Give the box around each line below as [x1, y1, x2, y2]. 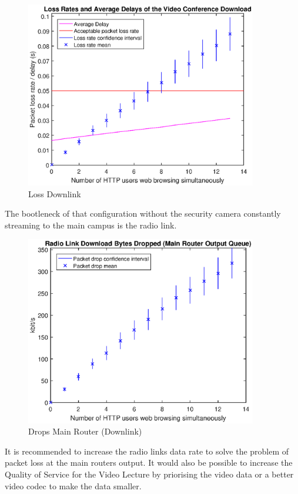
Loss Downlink [28, 187, 81, 200]
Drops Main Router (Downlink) [28, 425, 142, 437]
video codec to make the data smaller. [5, 479, 142, 492]
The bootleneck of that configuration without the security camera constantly [5, 207, 281, 220]
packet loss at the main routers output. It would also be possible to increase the [5, 456, 293, 469]
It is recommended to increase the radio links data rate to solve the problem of [5, 445, 289, 457]
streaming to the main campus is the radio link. [5, 218, 177, 231]
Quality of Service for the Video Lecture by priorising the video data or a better [5, 468, 294, 480]
